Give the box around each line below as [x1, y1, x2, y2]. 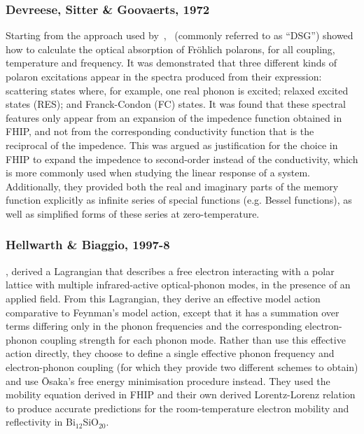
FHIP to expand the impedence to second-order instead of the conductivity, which [6, 151, 358, 166]
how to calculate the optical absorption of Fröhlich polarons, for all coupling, [6, 41, 335, 56]
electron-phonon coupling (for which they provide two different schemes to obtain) [6, 359, 358, 374]
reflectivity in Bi [6, 414, 76, 429]
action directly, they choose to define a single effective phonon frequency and [6, 346, 335, 360]
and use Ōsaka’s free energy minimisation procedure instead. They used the [6, 373, 330, 388]
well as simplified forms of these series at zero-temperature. [6, 206, 260, 220]
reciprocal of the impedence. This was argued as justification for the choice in [6, 137, 338, 152]
